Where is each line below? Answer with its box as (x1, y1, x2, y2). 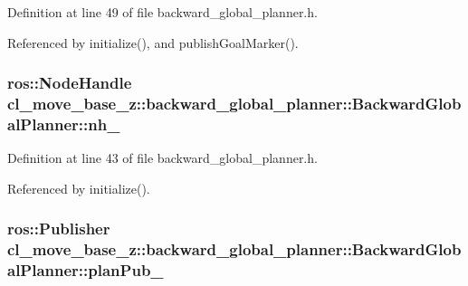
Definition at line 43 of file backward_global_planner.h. (7, 148, 318, 167)
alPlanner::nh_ (7, 112, 120, 135)
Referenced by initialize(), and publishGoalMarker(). (7, 33, 299, 52)
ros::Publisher (7, 217, 110, 240)
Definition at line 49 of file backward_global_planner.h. (7, 3, 318, 21)
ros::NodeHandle (7, 71, 132, 94)
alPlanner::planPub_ (7, 259, 164, 281)
